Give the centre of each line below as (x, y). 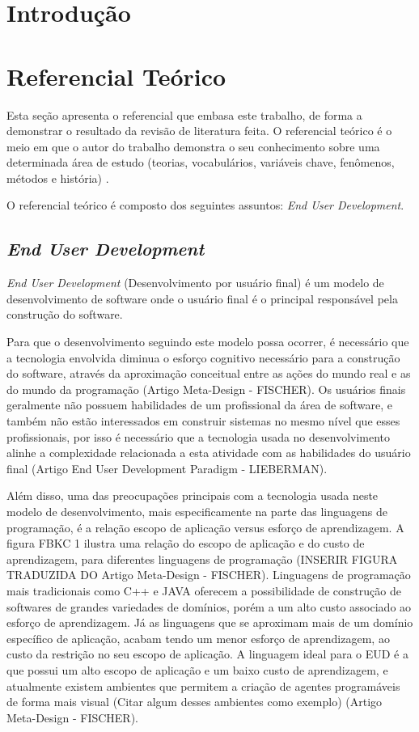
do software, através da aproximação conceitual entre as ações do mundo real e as (209, 373)
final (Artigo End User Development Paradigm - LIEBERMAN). (167, 468)
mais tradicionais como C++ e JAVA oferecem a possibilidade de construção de (204, 590)
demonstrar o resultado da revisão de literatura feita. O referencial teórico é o (199, 131)
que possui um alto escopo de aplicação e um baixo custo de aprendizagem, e (197, 669)
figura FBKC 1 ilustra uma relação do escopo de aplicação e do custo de (186, 543)
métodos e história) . (58, 178)
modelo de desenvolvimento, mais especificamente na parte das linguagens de (197, 511)
